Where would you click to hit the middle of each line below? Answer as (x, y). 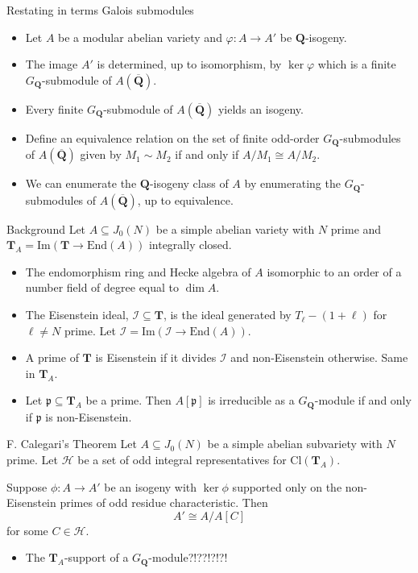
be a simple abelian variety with (235, 228)
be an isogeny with (151, 486)
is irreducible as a (251, 400)
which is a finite (357, 64)
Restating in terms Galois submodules (100, 10)
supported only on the (287, 486)
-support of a (96, 557)
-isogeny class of (189, 183)
